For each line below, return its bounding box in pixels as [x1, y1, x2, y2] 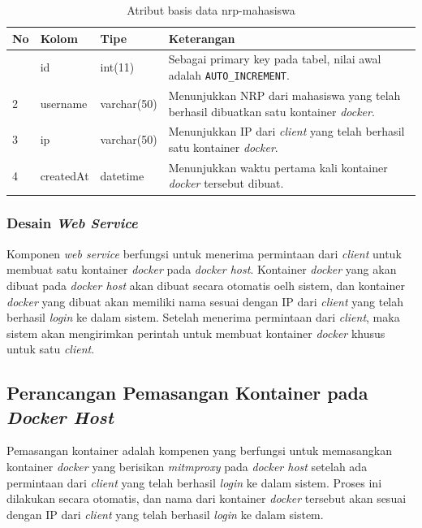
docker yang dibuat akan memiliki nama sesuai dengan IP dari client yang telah [6, 292, 404, 309]
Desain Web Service [6, 213, 138, 233]
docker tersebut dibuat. [168, 175, 284, 192]
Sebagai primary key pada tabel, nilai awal [168, 50, 381, 67]
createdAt [40, 167, 89, 184]
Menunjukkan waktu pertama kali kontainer [168, 158, 388, 175]
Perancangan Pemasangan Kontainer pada [6, 380, 368, 405]
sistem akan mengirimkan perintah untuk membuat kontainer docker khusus [6, 324, 385, 341]
